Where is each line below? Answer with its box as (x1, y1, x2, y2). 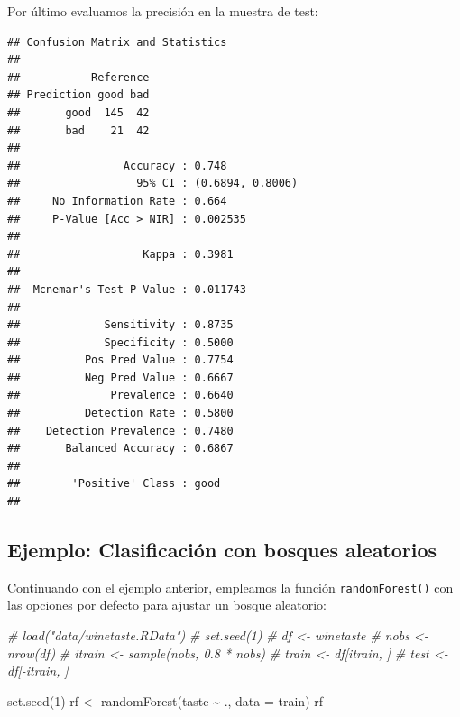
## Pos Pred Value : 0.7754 (7, 354, 234, 367)
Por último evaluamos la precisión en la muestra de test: (7, 2, 318, 20)
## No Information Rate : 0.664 (7, 194, 227, 207)
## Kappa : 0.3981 (7, 247, 234, 261)
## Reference (7, 70, 150, 84)
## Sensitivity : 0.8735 (7, 318, 234, 332)
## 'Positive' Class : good (7, 477, 221, 491)
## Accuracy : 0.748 (7, 159, 227, 172)
